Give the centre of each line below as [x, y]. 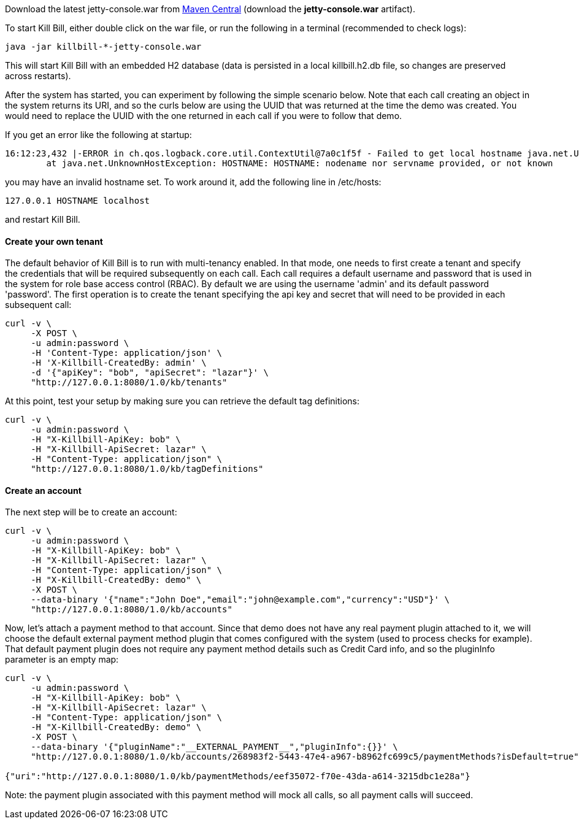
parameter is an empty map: [62, 660]
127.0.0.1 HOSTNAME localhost [78, 201]
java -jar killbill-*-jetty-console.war [103, 47]
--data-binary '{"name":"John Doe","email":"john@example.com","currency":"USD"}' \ [240, 600]
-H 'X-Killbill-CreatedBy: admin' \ [119, 363]
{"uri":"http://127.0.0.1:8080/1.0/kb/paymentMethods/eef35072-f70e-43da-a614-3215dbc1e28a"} [238, 776]
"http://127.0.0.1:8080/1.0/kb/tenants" [129, 383]
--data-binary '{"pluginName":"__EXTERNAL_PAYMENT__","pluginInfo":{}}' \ [214, 747]
